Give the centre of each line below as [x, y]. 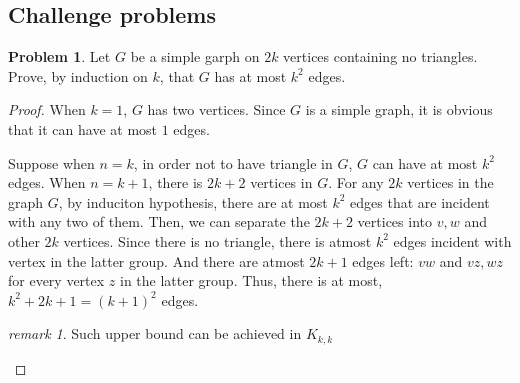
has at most [250, 75]
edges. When [47, 182]
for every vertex [56, 280]
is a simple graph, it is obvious [399, 109]
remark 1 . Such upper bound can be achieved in [155, 333]
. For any [356, 182]
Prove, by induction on [78, 75]
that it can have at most [83, 128]
